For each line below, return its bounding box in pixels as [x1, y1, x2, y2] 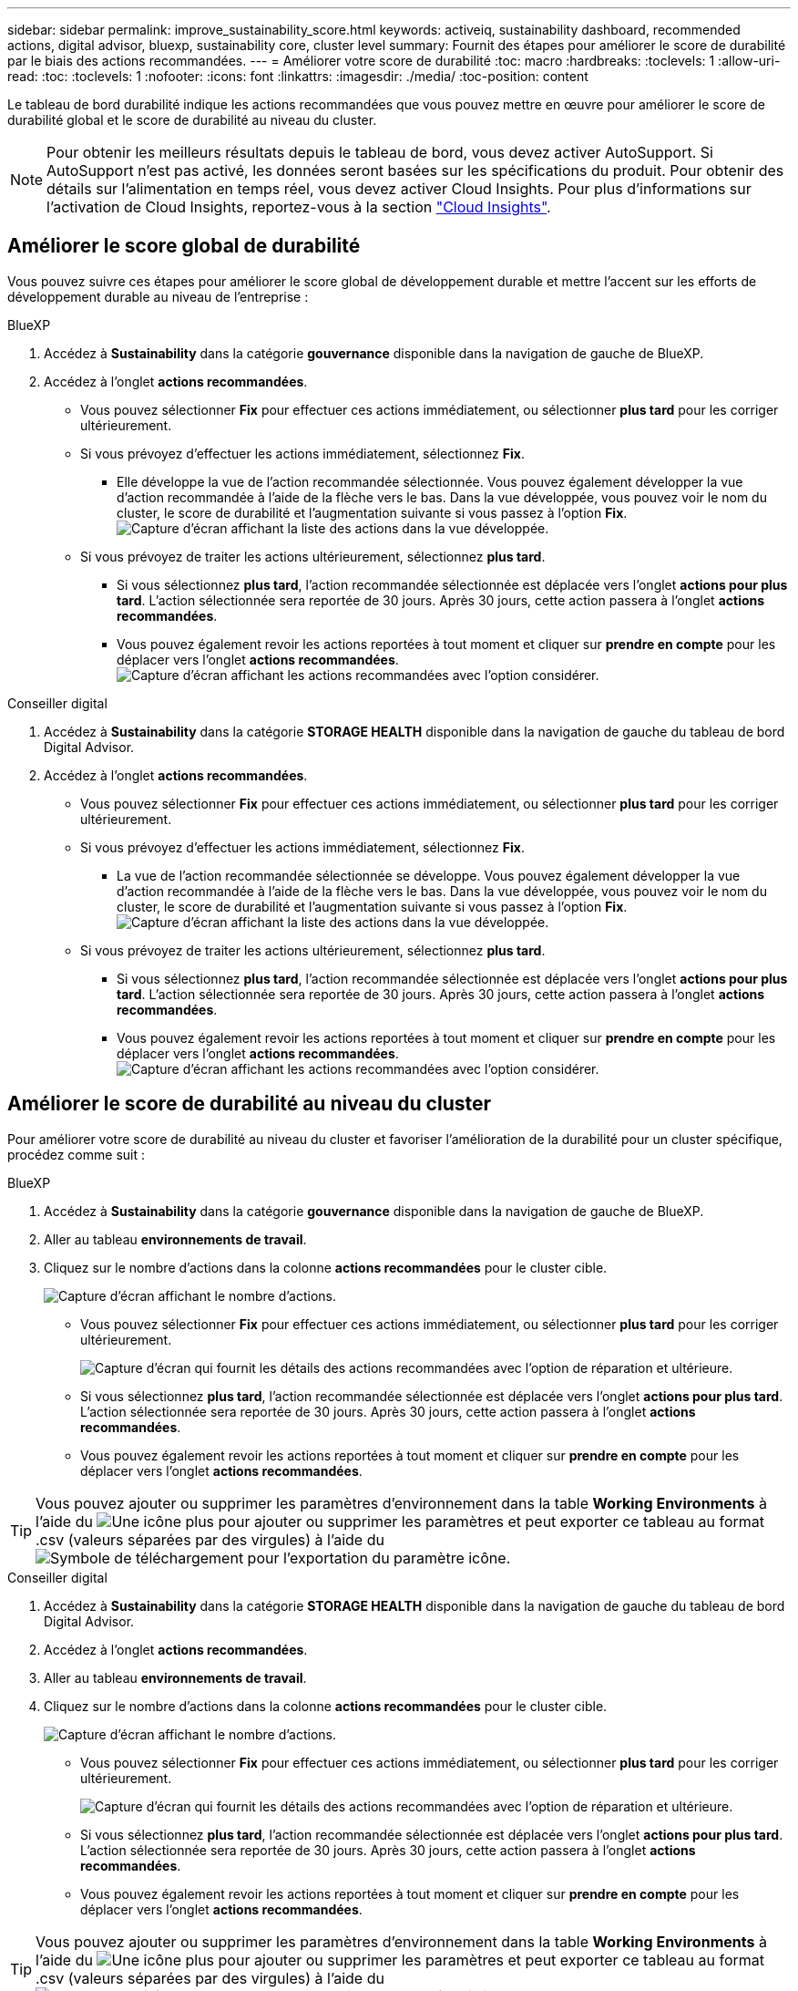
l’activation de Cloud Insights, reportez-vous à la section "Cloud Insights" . [46, 198, 551, 216]
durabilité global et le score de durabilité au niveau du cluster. [7, 112, 377, 128]
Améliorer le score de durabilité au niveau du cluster [7, 1092, 492, 1116]
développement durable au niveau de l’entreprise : [7, 288, 309, 304]
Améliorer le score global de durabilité [7, 234, 361, 258]
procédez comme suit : [7, 1146, 145, 1162]
